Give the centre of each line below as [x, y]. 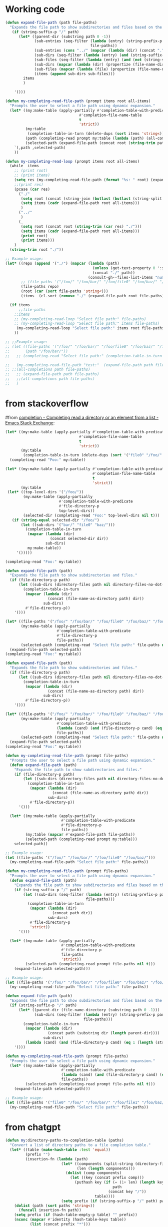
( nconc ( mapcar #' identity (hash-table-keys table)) [70, 1219]
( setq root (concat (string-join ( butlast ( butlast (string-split [91, 199]
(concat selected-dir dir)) [79, 539]
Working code [35, 9]
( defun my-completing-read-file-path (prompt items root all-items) [78, 101]
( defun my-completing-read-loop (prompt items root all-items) [72, 161]
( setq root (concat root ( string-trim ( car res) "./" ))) [81, 226]
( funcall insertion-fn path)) [50, 1210]
